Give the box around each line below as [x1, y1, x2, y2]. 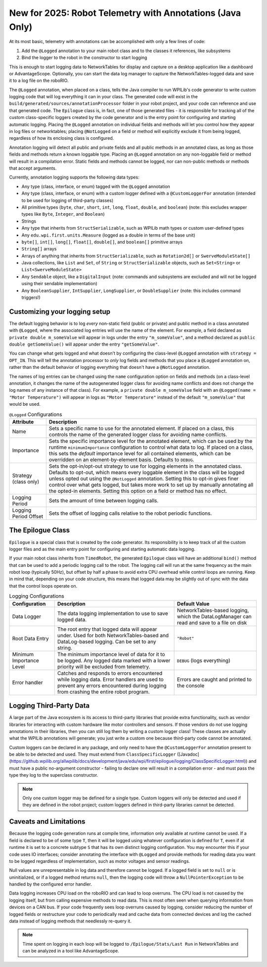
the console [177, 682, 205, 689]
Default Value [177, 600, 210, 607]
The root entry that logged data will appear [57, 625, 157, 632]
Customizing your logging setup [9, 307, 111, 316]
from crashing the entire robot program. [57, 688, 150, 695]
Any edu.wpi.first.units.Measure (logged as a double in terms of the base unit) [21, 232, 195, 238]
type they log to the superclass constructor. [9, 772, 98, 778]
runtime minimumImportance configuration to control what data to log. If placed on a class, [48, 444, 254, 451]
